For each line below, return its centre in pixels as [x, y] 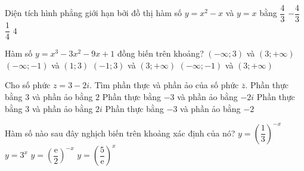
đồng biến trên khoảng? [161, 53]
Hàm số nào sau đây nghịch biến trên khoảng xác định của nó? [120, 133]
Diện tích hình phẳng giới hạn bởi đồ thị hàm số [94, 13]
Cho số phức [28, 85]
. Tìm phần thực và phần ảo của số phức [164, 85]
